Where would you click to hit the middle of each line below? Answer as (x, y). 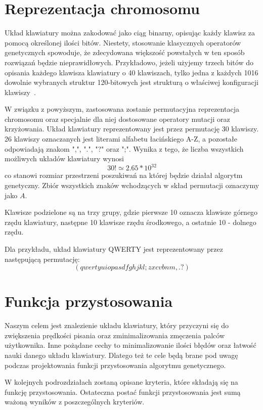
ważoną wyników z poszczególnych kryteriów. (75, 402)
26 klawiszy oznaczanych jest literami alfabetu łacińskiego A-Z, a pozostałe (121, 139)
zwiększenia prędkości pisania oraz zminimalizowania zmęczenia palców (115, 335)
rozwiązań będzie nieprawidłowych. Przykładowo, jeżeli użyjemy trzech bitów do (129, 62)
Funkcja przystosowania (89, 301)
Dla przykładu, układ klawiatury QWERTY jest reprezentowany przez (114, 248)
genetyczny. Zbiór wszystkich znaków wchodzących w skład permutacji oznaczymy (132, 185)
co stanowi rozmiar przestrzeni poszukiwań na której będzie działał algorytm (124, 175)
